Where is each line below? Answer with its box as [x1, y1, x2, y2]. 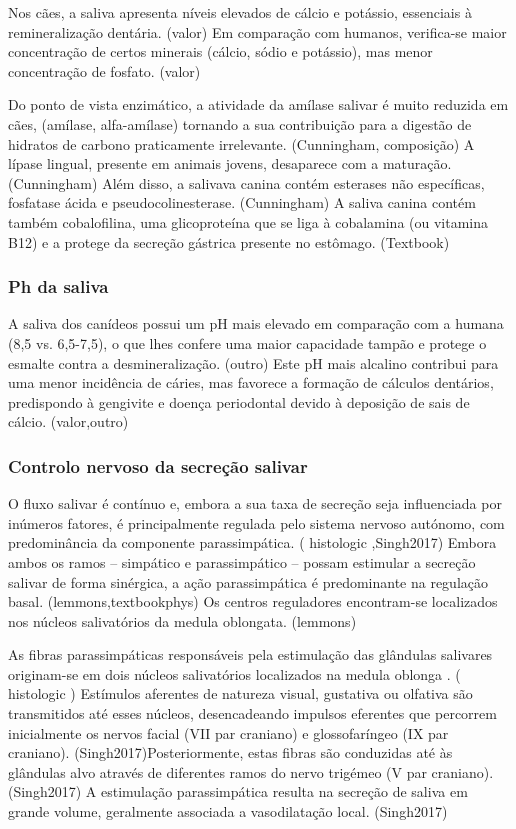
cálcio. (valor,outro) [8, 411, 129, 432]
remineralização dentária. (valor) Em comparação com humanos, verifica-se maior [8, 21, 507, 42]
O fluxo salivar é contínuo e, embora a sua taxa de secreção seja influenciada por [8, 493, 502, 514]
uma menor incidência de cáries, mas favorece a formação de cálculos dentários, [8, 372, 494, 393]
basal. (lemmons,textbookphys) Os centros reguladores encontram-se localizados [8, 591, 498, 612]
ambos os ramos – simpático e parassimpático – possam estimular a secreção [8, 551, 476, 572]
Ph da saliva [8, 274, 109, 299]
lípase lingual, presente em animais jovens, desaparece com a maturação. [8, 153, 452, 174]
